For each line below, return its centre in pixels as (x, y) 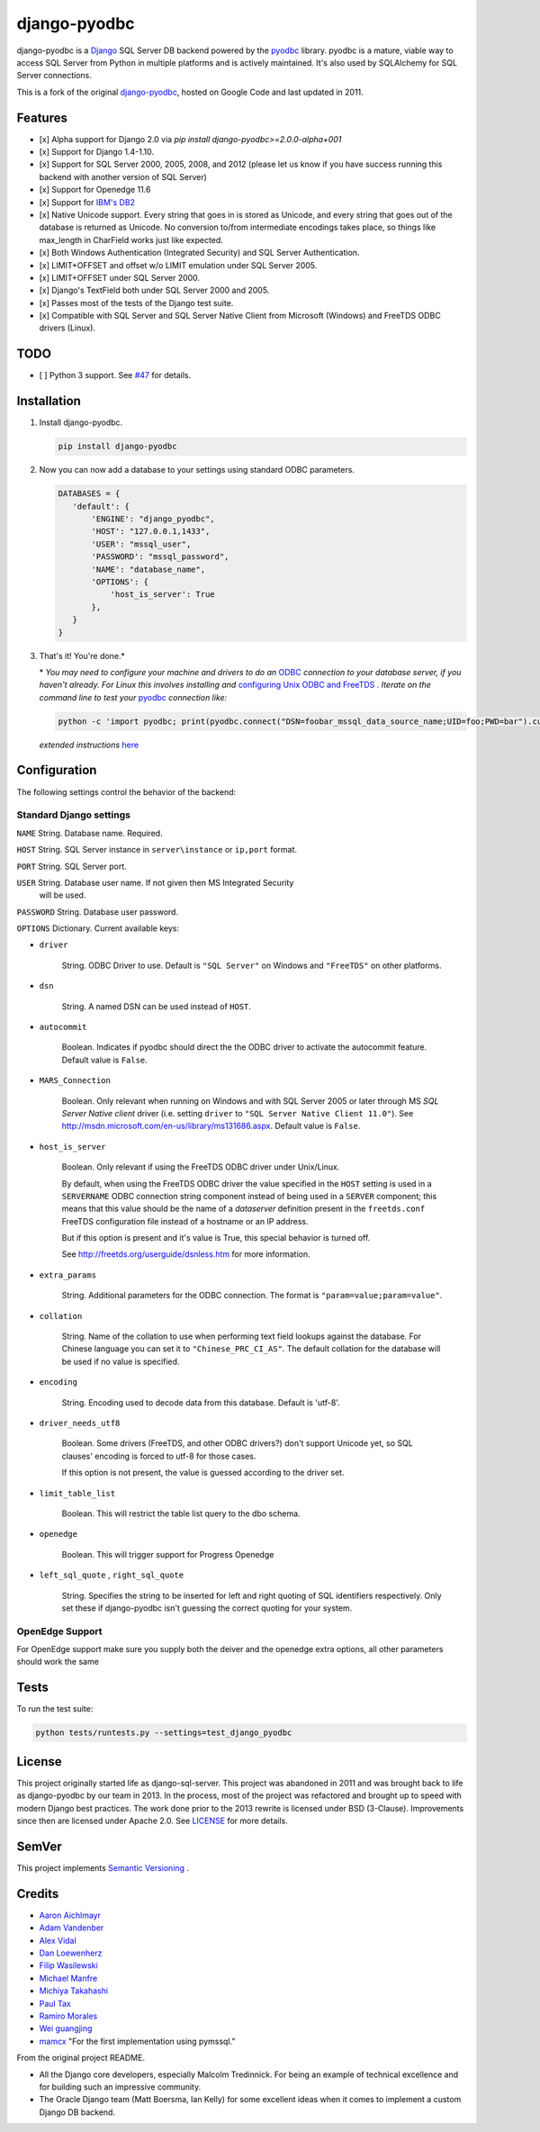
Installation (49, 401)
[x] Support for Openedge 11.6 (95, 190)
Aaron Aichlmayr (70, 1915)
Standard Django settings (73, 815)
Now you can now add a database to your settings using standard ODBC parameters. (197, 470)
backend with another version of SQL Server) (123, 176)
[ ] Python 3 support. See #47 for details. (115, 375)
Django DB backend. (77, 2112)
